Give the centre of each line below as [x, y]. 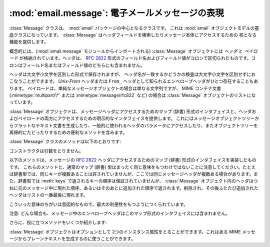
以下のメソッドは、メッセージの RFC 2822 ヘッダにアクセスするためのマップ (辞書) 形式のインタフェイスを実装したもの [133, 160]
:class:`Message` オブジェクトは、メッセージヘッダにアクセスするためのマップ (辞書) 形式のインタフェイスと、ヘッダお [133, 111]
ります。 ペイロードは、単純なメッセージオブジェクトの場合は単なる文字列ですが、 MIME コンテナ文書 [115, 88]
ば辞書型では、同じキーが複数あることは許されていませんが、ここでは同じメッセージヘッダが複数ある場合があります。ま [134, 174]
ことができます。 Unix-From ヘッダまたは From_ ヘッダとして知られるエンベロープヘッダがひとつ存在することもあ [140, 81]
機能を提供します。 [29, 42]
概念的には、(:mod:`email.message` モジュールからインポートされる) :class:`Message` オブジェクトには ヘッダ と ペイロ [133, 51]
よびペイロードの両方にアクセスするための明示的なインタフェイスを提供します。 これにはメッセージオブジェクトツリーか [134, 118]
